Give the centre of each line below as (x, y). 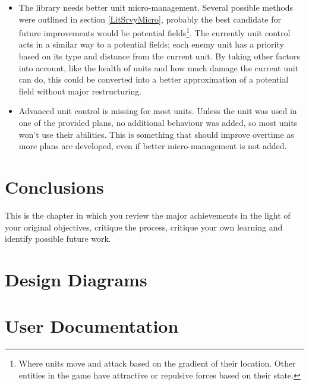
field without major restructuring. (80, 91)
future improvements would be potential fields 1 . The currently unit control (154, 32)
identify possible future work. (58, 239)
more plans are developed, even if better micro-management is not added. (153, 146)
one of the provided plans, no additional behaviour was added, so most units (158, 122)
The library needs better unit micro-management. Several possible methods (156, 7)
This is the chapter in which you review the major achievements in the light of (148, 215)
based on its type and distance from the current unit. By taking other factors (160, 56)
